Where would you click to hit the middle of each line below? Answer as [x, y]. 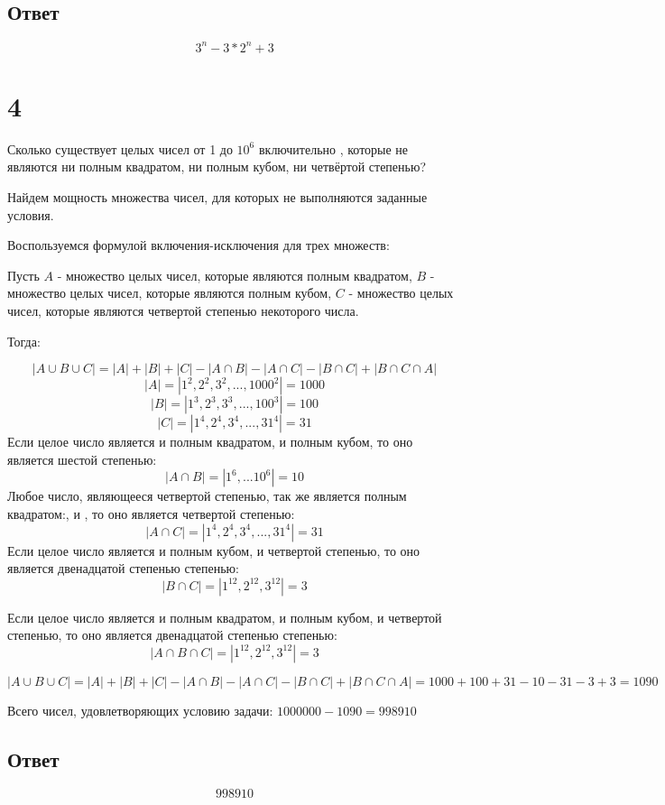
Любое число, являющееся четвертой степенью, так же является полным [207, 496]
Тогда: [24, 341]
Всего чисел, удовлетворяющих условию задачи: [140, 710]
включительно [297, 150]
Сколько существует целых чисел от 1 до [120, 148]
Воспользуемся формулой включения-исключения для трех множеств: [199, 245]
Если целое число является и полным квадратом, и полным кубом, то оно [210, 442]
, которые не [374, 148]
